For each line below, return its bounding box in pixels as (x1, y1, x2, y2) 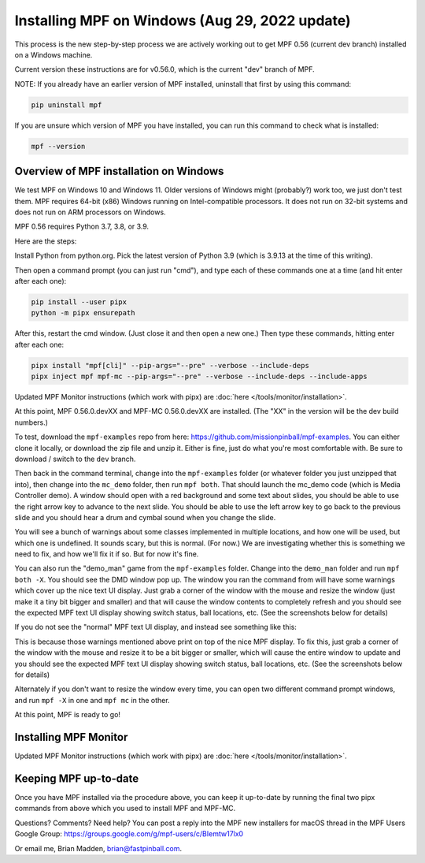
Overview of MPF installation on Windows (14, 165, 224, 178)
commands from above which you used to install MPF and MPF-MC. (14, 804, 236, 813)
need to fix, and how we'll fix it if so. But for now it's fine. (14, 549, 199, 559)
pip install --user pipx (31, 297, 128, 307)
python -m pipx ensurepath (31, 308, 135, 318)
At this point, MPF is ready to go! (14, 710, 121, 720)
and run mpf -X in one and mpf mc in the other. (14, 695, 170, 705)
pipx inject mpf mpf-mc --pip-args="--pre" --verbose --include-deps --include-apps (31, 372, 368, 381)
